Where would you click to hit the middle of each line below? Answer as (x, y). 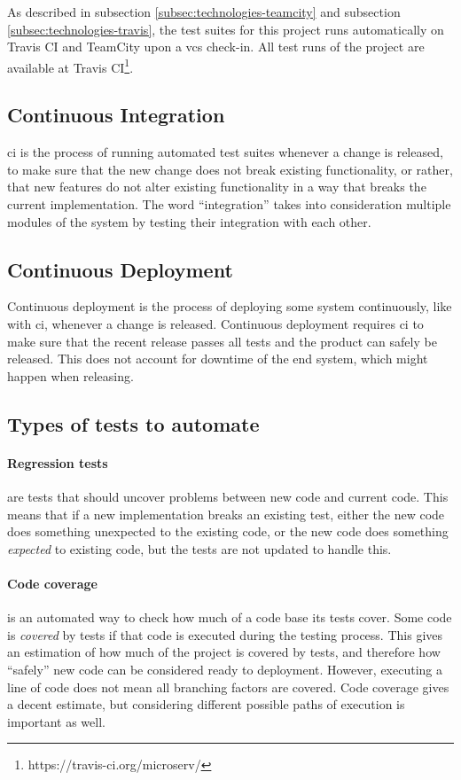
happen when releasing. (70, 375)
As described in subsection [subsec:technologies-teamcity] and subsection (204, 12)
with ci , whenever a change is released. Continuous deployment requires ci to (215, 324)
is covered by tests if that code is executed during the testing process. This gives (225, 634)
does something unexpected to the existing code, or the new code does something (228, 531)
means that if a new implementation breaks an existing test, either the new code (226, 514)
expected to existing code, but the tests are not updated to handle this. (199, 548)
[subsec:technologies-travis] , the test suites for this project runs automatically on (226, 29)
